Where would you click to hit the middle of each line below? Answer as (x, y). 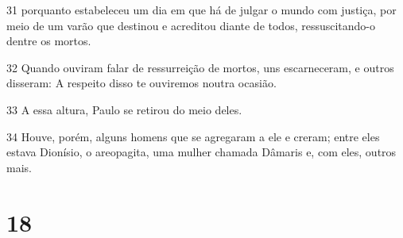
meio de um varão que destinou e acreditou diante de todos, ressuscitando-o (191, 25)
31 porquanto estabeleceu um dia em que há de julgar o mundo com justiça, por (201, 10)
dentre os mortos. (49, 41)
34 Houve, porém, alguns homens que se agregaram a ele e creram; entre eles (193, 136)
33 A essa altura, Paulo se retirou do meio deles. (124, 109)
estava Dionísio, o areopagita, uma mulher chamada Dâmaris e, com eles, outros (201, 152)
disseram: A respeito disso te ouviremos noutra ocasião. (141, 83)
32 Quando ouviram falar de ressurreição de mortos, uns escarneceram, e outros (200, 67)
